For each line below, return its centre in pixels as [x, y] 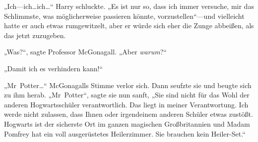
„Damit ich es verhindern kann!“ [54, 68]
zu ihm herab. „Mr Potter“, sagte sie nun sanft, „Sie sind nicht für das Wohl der [127, 95]
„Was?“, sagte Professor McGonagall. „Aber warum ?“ [85, 52]
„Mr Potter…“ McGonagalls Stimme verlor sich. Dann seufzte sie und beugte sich [128, 85]
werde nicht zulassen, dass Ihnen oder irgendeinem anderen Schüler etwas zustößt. [129, 114]
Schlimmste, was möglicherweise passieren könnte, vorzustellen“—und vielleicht [124, 16]
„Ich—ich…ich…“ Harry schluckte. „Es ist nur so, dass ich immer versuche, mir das [129, 6]
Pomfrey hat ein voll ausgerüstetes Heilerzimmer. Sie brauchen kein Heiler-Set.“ [125, 133]
